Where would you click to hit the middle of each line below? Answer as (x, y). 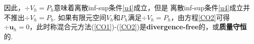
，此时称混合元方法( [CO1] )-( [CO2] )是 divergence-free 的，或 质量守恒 (138, 27)
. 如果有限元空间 (80, 17)
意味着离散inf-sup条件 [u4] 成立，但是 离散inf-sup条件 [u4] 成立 (148, 7)
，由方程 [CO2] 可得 (200, 17)
